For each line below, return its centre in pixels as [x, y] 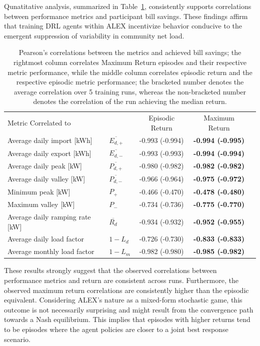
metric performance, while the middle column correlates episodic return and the [130, 72]
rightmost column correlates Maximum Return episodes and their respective [130, 62]
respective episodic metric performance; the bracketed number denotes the [130, 82]
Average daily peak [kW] [45, 166]
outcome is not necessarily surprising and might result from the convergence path [129, 309]
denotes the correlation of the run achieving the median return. [130, 101]
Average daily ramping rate [49, 216]
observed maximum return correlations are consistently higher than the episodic [126, 290]
